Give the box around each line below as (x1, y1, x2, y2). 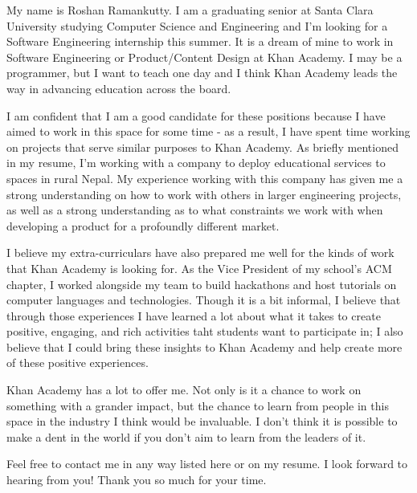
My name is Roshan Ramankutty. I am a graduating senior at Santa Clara (6, 2, 374, 18)
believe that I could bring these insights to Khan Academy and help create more (6, 338, 403, 355)
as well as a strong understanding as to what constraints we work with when (6, 202, 383, 218)
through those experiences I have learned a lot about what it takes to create (6, 307, 381, 324)
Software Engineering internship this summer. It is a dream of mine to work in (6, 33, 394, 50)
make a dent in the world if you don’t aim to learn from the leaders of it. (6, 428, 366, 445)
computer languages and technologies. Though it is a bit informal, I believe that (6, 291, 401, 308)
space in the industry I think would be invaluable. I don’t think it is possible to (6, 413, 398, 430)
